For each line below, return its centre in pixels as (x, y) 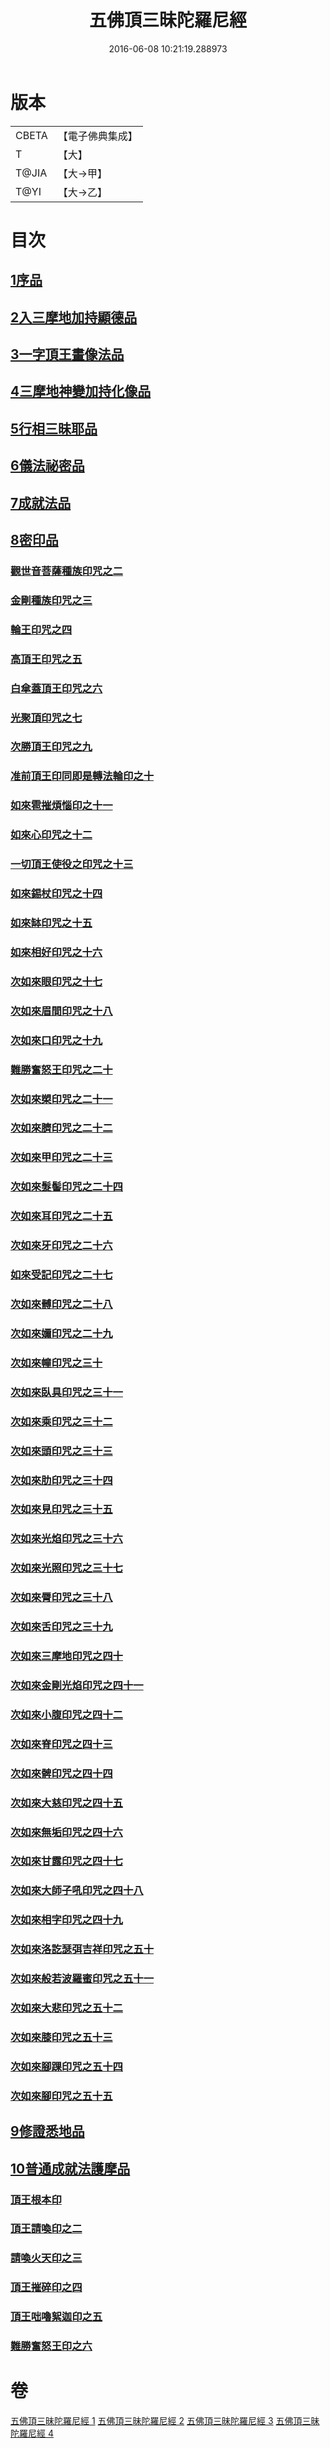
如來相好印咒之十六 (56, 952)
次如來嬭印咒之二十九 (61, 1333)
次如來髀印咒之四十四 (61, 1773)
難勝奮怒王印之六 (51, 2346)
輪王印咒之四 (41, 629)
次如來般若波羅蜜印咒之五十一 (82, 1979)
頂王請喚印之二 (46, 2229)
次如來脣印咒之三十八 (61, 1598)
